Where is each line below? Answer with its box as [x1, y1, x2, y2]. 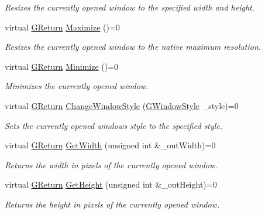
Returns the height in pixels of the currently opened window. [5, 198, 220, 210]
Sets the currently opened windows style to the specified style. [5, 119, 223, 131]
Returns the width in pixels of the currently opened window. [5, 158, 218, 171]
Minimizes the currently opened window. [5, 80, 149, 92]
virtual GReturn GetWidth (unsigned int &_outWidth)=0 [5, 139, 216, 151]
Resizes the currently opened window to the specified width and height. [5, 1, 255, 13]
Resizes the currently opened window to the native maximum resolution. [5, 40, 261, 53]
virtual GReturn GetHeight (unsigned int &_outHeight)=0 [5, 178, 217, 191]
